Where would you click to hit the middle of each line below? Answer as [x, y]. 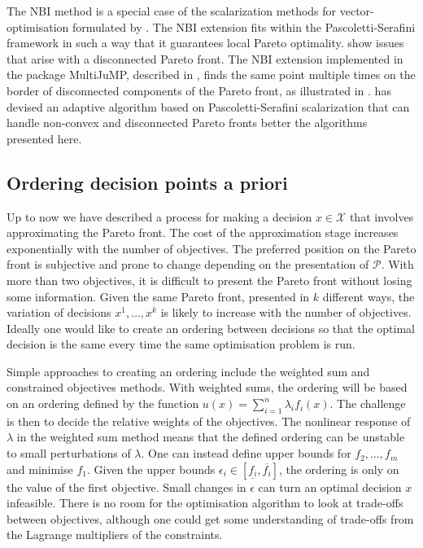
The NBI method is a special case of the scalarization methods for [172, 11]
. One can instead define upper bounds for [246, 453]
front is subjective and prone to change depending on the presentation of [188, 264]
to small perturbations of [69, 453]
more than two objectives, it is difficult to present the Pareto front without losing [209, 280]
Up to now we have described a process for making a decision [159, 216]
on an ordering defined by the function [103, 403]
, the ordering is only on [339, 469]
